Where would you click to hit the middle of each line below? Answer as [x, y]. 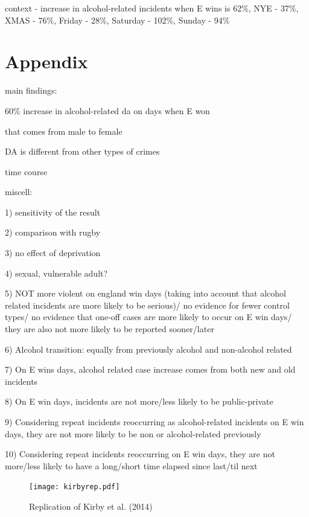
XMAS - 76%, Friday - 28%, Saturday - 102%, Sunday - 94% [117, 20]
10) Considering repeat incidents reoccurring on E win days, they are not [140, 454]
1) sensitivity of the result [53, 212]
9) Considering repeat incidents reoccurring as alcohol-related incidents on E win [154, 422]
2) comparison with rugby [53, 232]
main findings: [31, 90]
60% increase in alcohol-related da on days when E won [107, 110]
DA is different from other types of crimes [82, 151]
